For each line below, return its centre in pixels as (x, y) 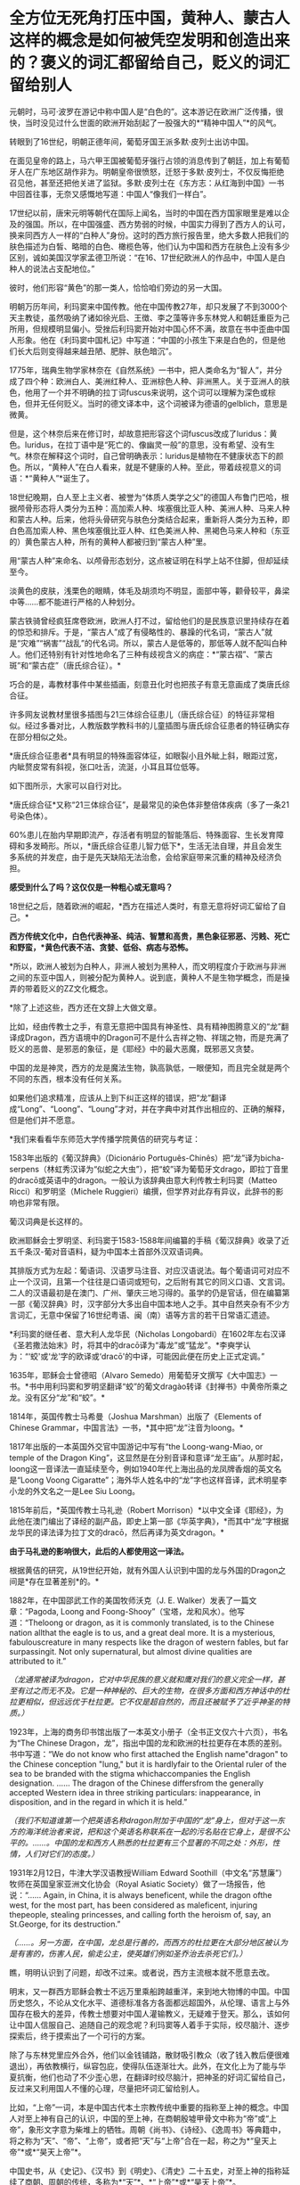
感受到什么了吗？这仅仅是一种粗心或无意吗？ (91, 887)
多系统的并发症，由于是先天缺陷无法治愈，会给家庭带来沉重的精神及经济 (142, 857)
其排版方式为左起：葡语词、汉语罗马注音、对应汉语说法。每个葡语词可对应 (146, 1270)
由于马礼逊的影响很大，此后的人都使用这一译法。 (99, 1551)
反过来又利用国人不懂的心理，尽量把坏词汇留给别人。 (107, 2088)
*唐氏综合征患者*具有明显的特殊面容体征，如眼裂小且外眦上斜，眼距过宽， (146, 755)
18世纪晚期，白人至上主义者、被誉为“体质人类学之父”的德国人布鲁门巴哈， (146, 497)
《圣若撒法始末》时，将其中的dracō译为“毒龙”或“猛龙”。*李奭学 (126, 1345)
